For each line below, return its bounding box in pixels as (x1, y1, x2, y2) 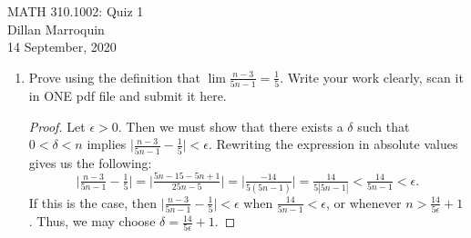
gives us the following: (28, 153, 152, 172)
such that (357, 116, 410, 135)
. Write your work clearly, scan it (280, 67, 464, 86)
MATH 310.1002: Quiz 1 (7, 2, 144, 20)
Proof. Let (28, 116, 86, 135)
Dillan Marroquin (7, 19, 105, 38)
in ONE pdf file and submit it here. (28, 86, 227, 105)
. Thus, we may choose (28, 212, 156, 231)
